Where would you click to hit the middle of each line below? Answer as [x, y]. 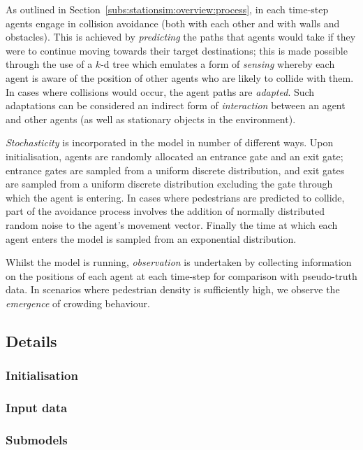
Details [31, 340]
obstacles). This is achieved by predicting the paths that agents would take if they [181, 37]
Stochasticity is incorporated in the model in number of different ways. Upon [170, 142]
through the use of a [49, 64]
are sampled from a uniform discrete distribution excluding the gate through [169, 184]
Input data [37, 408]
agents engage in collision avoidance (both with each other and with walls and [173, 23]
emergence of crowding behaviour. [78, 303]
